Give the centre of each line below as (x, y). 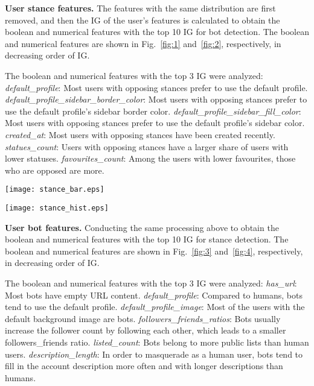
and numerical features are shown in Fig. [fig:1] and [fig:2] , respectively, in (143, 43)
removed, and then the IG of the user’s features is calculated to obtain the (143, 20)
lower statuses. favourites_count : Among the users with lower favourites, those (150, 158)
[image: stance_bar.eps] (55, 190)
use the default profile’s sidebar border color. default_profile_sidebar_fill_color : (153, 111)
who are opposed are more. (55, 170)
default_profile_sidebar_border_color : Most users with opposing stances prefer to (156, 99)
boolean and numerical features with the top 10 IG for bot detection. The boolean (157, 32)
